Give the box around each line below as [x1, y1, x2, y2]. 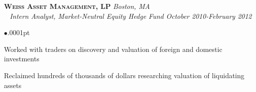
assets [4, 80, 22, 90]
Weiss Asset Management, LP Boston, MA [4, 1, 150, 11]
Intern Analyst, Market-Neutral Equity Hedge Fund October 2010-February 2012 [9, 10, 252, 21]
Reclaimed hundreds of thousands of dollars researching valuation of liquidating [4, 70, 245, 80]
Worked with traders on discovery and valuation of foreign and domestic [4, 44, 222, 54]
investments [4, 53, 39, 64]
